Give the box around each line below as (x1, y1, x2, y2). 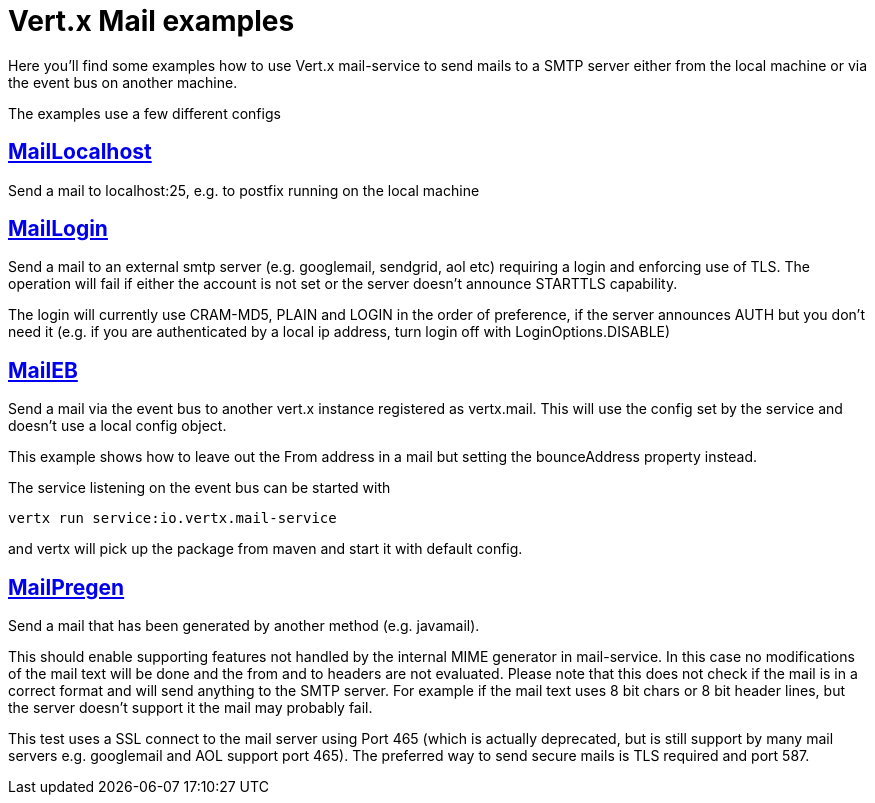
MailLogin (8, 216, 108, 242)
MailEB (8, 357, 78, 383)
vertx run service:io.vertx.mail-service (8, 510, 337, 527)
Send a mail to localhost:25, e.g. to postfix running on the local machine (8, 181, 480, 199)
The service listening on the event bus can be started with (8, 479, 391, 497)
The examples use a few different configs (8, 104, 281, 122)
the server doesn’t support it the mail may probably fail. (8, 699, 373, 717)
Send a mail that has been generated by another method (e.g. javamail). (8, 617, 480, 635)
